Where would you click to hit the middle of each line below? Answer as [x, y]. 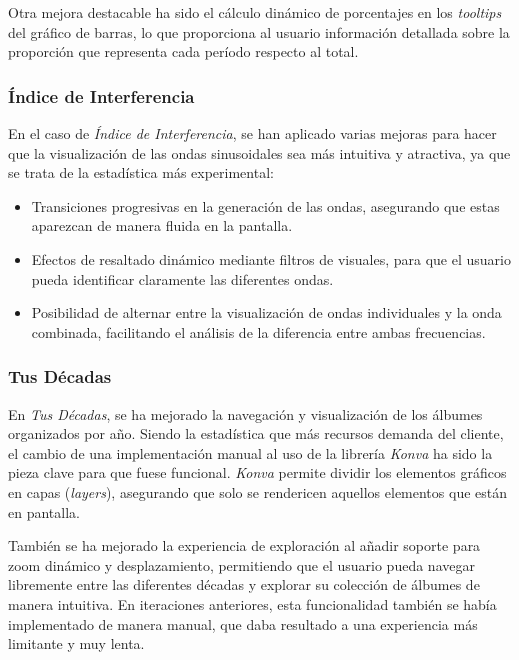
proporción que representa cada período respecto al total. [183, 51]
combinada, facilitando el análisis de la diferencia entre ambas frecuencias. [258, 331]
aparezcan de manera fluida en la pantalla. [162, 225]
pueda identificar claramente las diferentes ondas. [182, 278]
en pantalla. [44, 511]
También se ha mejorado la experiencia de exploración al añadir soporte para [244, 545]
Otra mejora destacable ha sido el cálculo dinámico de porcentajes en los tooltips [255, 12]
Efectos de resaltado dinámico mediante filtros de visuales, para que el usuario [271, 258]
